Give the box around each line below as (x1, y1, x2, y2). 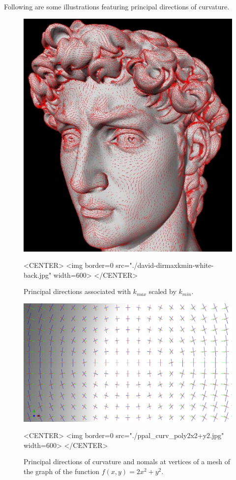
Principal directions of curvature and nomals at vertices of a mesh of (24, 456, 230, 467)
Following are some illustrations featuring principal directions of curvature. (4, 1, 230, 11)
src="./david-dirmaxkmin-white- (116, 260, 214, 270)
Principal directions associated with (24, 286, 131, 296)
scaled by (148, 286, 177, 296)
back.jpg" (24, 269, 52, 280)
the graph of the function (24, 466, 100, 477)
